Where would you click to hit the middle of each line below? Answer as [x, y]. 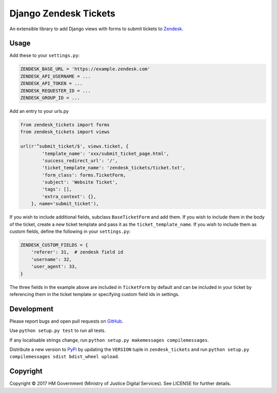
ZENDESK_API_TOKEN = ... [52, 84]
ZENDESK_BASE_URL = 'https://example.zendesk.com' [85, 69]
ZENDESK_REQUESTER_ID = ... [55, 91]
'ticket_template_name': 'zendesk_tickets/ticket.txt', [114, 168]
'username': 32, [51, 259]
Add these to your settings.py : [45, 55]
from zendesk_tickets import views [65, 132]
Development [32, 309]
